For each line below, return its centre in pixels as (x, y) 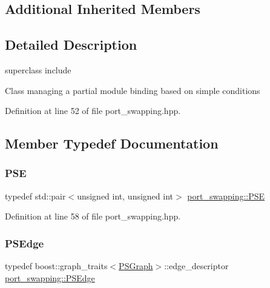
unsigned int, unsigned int (125, 196)
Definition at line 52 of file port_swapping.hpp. (93, 111)
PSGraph (136, 266)
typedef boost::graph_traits (56, 266)
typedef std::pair (35, 196)
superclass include (38, 69)
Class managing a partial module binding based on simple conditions (133, 90)
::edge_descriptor (196, 266)
